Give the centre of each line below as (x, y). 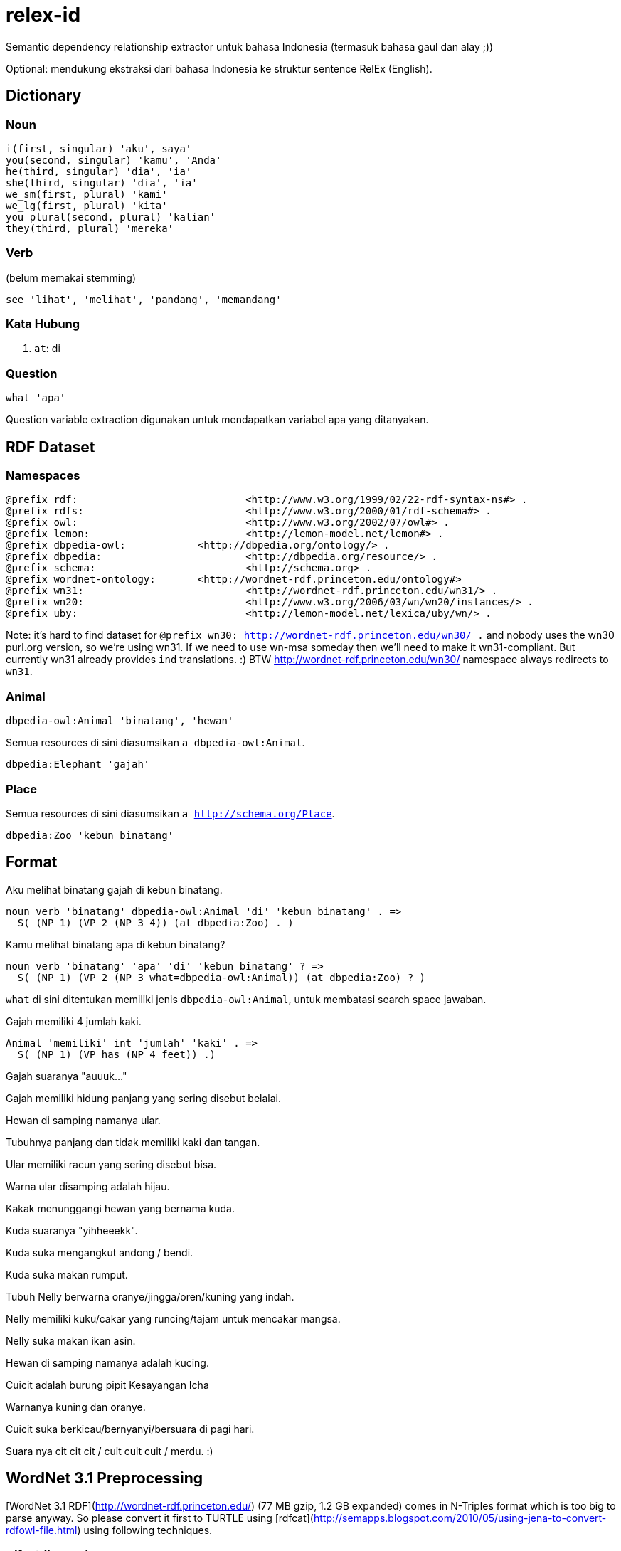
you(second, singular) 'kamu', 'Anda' (114, 160)
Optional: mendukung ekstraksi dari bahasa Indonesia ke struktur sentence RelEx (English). (219, 68)
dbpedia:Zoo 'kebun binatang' (90, 835)
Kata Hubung (43, 324)
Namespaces (43, 476)
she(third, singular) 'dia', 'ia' (102, 182)
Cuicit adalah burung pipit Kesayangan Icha (107, 1385)
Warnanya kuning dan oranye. (76, 1407)
